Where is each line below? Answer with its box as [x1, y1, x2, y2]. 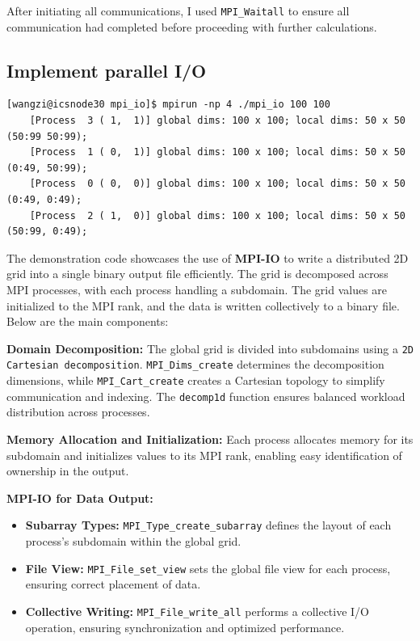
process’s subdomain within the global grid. [25, 533, 241, 550]
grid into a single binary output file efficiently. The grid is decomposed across [6, 265, 388, 282]
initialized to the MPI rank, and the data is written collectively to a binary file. [6, 297, 400, 314]
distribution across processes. [6, 403, 150, 420]
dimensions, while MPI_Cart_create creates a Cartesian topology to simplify [6, 372, 385, 389]
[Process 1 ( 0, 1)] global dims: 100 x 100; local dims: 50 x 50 [29, 146, 405, 158]
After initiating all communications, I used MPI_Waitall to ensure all [6, 2, 350, 19]
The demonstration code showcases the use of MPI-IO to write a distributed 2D [6, 249, 409, 266]
